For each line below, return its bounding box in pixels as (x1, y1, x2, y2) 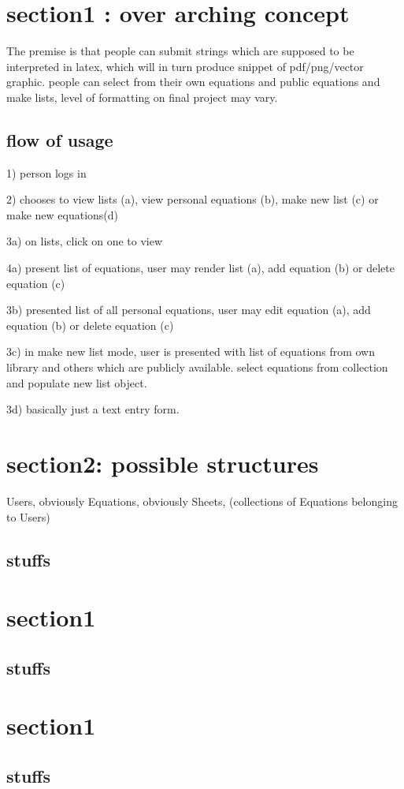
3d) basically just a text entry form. (6, 401, 180, 417)
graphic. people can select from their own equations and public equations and (6, 73, 380, 90)
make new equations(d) (6, 206, 119, 222)
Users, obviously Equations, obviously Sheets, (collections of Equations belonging (6, 492, 398, 509)
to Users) (6, 508, 50, 525)
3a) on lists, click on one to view (6, 233, 163, 249)
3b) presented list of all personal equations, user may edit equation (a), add (6, 301, 371, 318)
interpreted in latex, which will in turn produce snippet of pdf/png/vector (6, 58, 364, 74)
